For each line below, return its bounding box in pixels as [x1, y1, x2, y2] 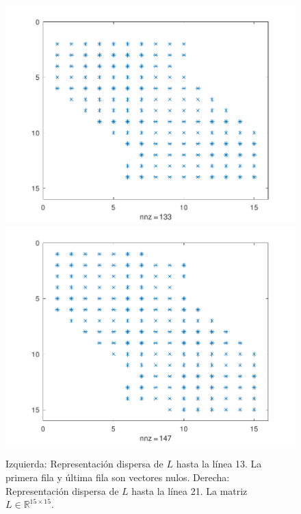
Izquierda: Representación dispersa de [5, 457, 163, 471]
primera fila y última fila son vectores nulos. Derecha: [5, 470, 230, 484]
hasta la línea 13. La [176, 457, 262, 471]
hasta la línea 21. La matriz [131, 483, 248, 498]
